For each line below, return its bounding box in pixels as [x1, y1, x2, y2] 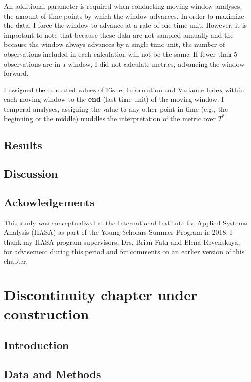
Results [4, 137, 42, 152]
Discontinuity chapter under [4, 285, 198, 305]
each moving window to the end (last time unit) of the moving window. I [4, 94, 224, 104]
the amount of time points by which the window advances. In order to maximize [4, 10, 244, 21]
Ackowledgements [4, 195, 95, 210]
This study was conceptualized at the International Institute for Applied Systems [4, 217, 247, 227]
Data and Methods [4, 366, 101, 381]
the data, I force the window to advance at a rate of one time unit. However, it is [4, 20, 247, 30]
